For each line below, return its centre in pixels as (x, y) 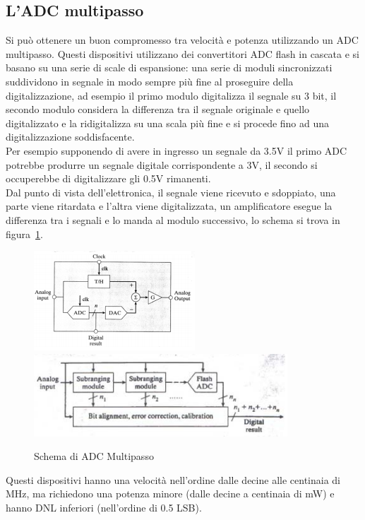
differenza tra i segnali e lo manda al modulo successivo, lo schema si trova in (173, 219)
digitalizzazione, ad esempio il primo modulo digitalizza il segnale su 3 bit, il (171, 95)
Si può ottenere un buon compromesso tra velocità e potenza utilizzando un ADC (182, 40)
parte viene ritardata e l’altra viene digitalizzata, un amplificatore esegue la (169, 206)
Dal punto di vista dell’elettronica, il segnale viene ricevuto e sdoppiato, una (171, 192)
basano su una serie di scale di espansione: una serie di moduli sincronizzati (169, 67)
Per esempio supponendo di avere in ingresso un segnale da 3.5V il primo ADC (176, 150)
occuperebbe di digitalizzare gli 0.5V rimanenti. (108, 178)
